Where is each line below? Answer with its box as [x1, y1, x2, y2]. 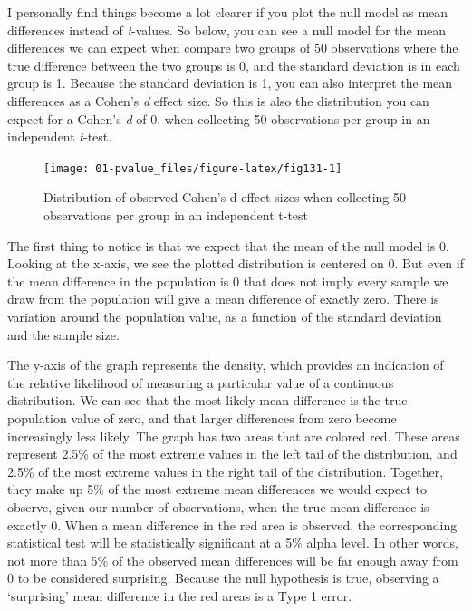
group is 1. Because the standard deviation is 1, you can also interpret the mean [7, 73, 453, 92]
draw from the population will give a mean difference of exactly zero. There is [7, 289, 439, 308]
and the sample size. [7, 325, 120, 344]
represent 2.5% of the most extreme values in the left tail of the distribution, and [7, 444, 458, 463]
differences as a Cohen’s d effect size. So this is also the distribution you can [7, 91, 429, 110]
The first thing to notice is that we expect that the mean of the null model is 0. [7, 236, 449, 255]
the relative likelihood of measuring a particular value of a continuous [7, 373, 394, 392]
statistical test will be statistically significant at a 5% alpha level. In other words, [7, 533, 458, 552]
